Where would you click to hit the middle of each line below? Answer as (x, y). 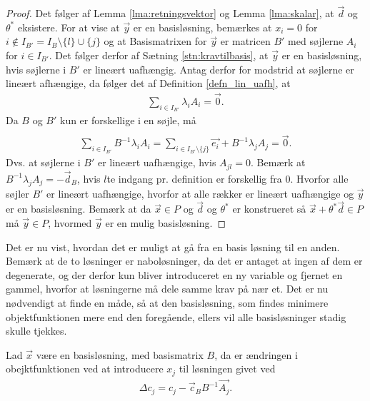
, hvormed (70, 223)
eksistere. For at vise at (69, 27)
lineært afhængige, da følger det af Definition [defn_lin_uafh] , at (148, 83)
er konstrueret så (269, 209)
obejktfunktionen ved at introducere (85, 369)
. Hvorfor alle (319, 178)
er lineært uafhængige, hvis (157, 162)
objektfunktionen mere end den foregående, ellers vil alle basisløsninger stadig (176, 316)
